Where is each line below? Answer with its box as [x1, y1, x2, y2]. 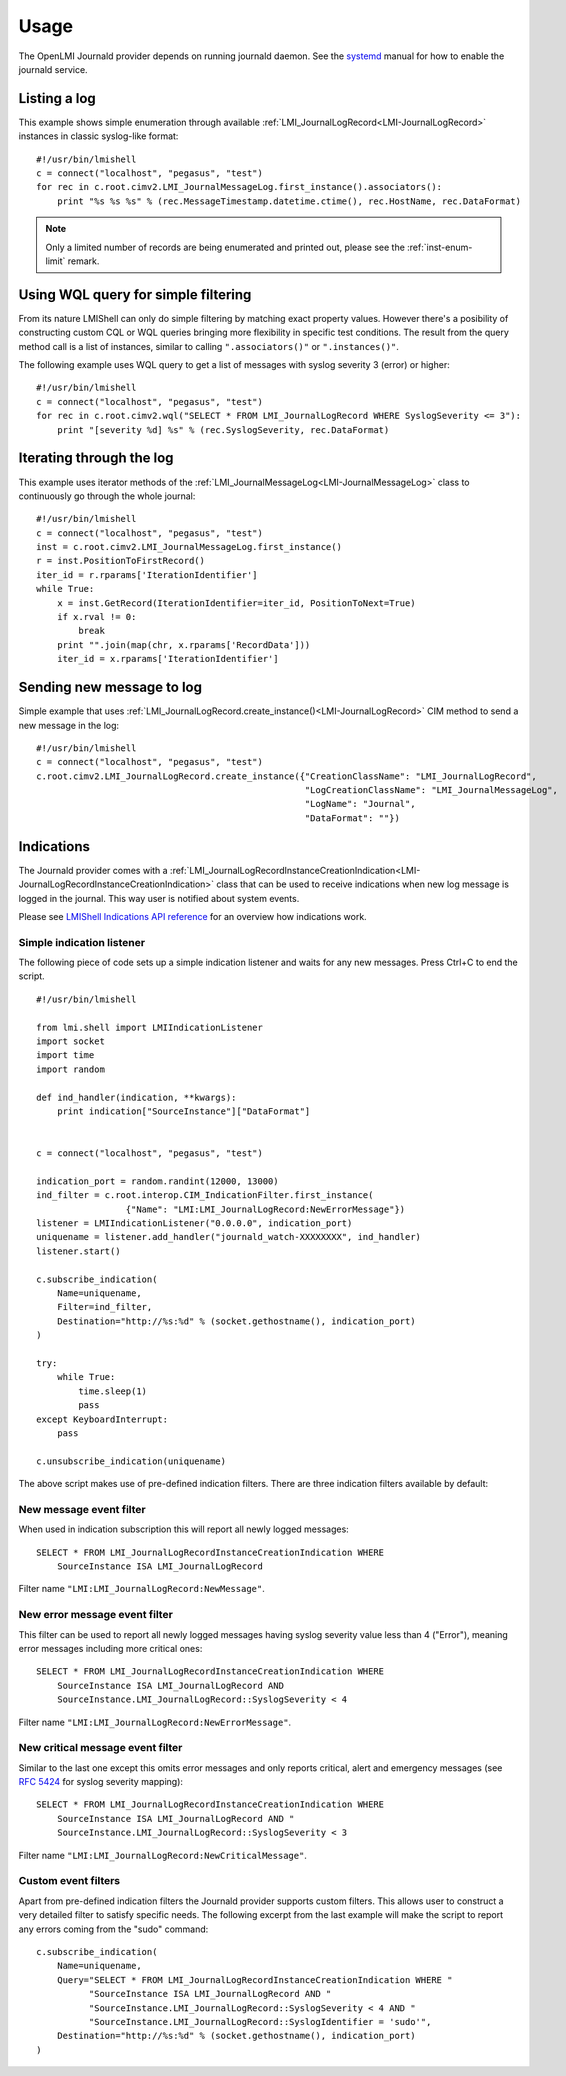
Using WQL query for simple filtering [18, 286, 252, 303]
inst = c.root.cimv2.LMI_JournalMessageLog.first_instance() [36, 541, 342, 553]
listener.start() [36, 1245, 121, 1257]
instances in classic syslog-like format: [18, 130, 179, 142]
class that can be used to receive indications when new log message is [216, 878, 510, 890]
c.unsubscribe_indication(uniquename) [36, 1455, 227, 1467]
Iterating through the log [18, 450, 174, 467]
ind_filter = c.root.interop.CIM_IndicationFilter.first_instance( [36, 1190, 374, 1201]
